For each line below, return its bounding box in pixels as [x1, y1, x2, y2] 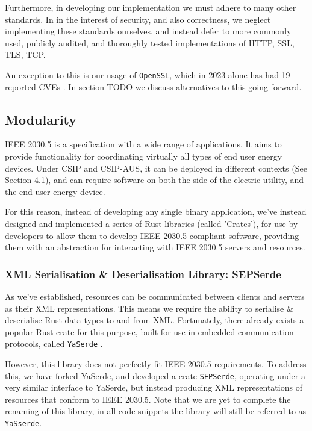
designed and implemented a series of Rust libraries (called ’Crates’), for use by [5, 217, 298, 229]
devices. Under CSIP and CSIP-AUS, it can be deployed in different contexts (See [5, 161, 307, 174]
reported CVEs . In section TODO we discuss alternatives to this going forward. [5, 80, 302, 93]
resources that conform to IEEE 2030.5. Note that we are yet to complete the [5, 392, 291, 405]
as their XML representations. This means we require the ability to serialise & [5, 302, 293, 314]
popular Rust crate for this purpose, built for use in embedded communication [5, 325, 294, 338]
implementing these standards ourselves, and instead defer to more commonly [5, 25, 292, 37]
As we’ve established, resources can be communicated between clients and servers [5, 290, 305, 302]
